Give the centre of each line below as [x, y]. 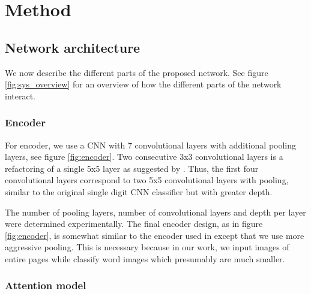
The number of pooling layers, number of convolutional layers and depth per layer [155, 212]
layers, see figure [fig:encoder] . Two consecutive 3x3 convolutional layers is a [144, 157]
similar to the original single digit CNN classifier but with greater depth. [139, 191]
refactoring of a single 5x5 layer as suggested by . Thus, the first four [132, 168]
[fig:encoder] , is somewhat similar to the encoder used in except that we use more [155, 235]
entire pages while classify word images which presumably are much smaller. [145, 258]
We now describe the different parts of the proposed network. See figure [137, 72]
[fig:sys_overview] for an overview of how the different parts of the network [143, 84]
